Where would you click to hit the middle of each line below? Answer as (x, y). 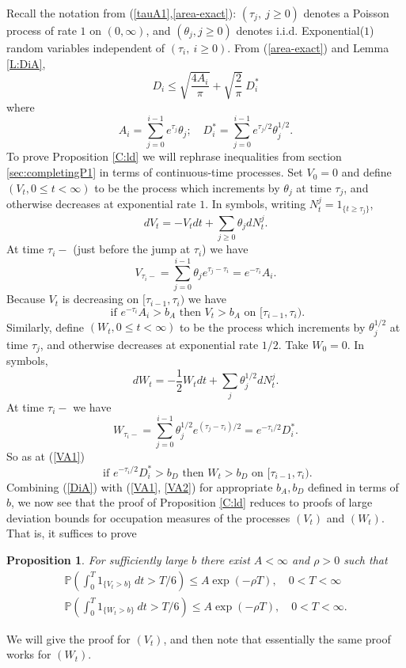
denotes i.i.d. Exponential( (300, 30)
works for (29, 654)
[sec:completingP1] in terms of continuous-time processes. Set (155, 172)
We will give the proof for (68, 638)
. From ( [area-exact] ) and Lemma (308, 47)
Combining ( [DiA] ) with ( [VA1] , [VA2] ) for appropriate (140, 486)
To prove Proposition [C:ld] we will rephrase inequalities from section (174, 156)
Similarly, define (46, 326)
